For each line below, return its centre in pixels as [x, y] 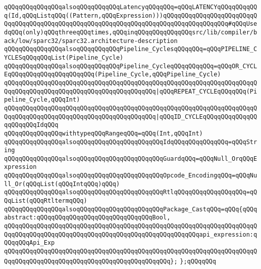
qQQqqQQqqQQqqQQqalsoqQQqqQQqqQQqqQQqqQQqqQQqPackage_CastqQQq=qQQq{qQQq [131, 209]
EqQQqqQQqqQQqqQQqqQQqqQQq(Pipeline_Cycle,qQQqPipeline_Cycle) [113, 75]
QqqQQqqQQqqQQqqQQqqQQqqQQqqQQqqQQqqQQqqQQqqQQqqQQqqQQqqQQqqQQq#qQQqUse [131, 24]
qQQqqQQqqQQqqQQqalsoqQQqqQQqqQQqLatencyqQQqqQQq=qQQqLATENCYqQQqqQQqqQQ [131, 7]
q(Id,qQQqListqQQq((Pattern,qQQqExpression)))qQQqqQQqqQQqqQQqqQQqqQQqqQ [131, 15]
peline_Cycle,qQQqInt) [42, 100]
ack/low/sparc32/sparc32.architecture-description [91, 41]
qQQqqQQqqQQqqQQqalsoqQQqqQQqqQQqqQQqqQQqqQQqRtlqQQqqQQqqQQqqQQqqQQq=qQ [131, 192]
